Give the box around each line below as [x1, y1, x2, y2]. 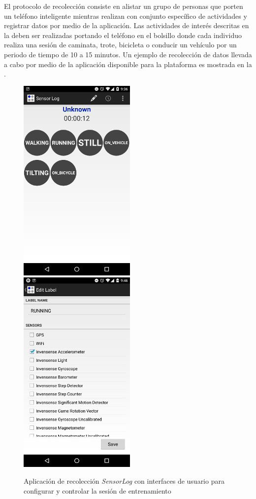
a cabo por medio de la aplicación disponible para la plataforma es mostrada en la [4, 59, 252, 69]
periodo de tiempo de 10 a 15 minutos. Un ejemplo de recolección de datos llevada [4, 49, 252, 59]
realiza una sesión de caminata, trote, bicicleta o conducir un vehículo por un [4, 39, 237, 50]
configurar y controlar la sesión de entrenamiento [24, 485, 171, 496]
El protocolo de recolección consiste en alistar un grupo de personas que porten [4, 1, 243, 11]
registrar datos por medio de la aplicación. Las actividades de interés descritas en [4, 20, 249, 31]
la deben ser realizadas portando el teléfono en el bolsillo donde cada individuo [4, 30, 242, 40]
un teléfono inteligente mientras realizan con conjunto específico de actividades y [4, 10, 247, 21]
